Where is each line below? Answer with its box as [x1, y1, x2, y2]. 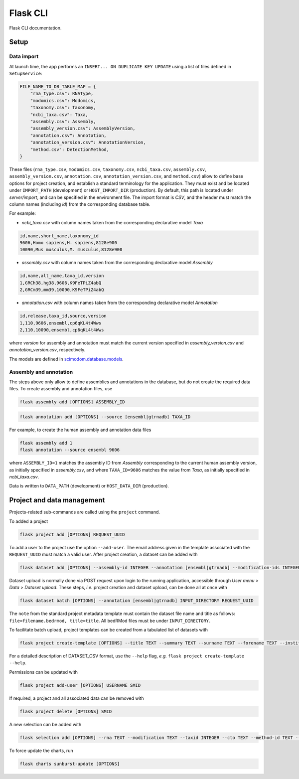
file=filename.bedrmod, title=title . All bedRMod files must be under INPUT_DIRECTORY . [9, 618, 210, 623]
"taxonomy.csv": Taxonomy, [30, 105, 97, 111]
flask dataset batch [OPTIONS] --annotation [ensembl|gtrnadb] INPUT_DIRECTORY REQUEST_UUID [19, 598, 254, 604]
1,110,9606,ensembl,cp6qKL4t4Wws [19, 320, 102, 326]
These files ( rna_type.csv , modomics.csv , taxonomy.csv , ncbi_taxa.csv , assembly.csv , [9, 166, 206, 172]
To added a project [9, 518, 48, 524]
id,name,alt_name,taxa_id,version [19, 273, 104, 279]
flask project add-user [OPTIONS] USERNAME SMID [19, 682, 141, 688]
